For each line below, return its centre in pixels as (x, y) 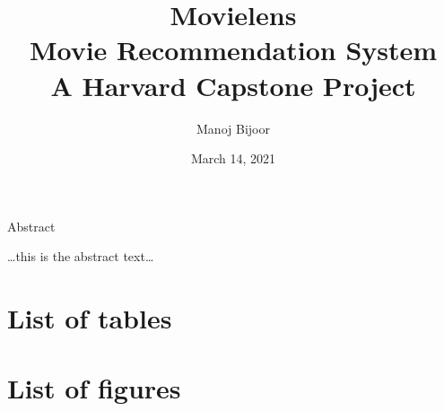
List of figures (94, 388)
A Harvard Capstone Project (233, 85)
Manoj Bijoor (233, 128)
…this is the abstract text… (81, 256)
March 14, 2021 (233, 158)
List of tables (90, 318)
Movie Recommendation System (233, 50)
